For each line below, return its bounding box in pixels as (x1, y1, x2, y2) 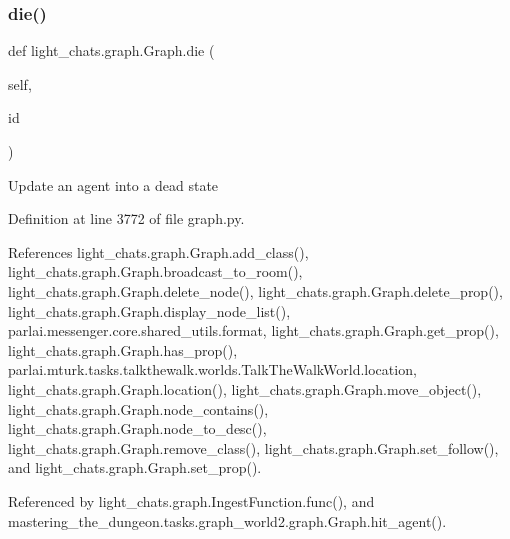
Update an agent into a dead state (8, 174, 219, 195)
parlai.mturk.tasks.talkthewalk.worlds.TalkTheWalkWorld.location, (8, 359, 417, 380)
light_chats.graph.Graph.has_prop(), (8, 339, 238, 360)
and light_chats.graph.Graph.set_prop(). (8, 457, 262, 478)
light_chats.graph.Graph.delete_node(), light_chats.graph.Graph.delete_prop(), (8, 280, 503, 301)
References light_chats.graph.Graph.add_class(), (8, 241, 309, 262)
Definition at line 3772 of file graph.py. (8, 208, 245, 229)
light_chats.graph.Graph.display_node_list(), (8, 300, 291, 321)
